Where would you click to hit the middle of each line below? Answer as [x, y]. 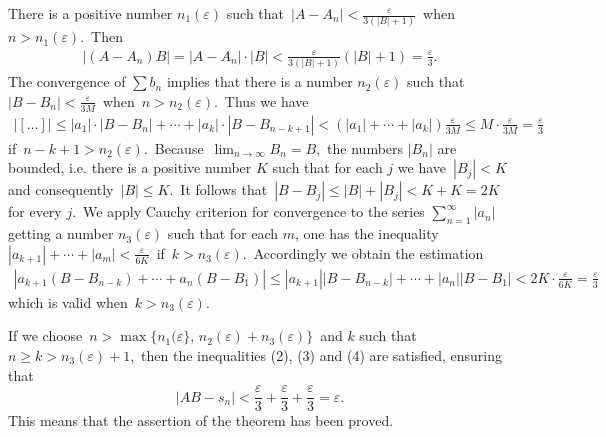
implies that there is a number [259, 81]
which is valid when [68, 301]
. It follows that [218, 189]
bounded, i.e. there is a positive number [130, 167]
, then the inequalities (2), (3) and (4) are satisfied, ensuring [316, 354]
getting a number [61, 233]
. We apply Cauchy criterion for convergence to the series [248, 211]
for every [35, 211]
